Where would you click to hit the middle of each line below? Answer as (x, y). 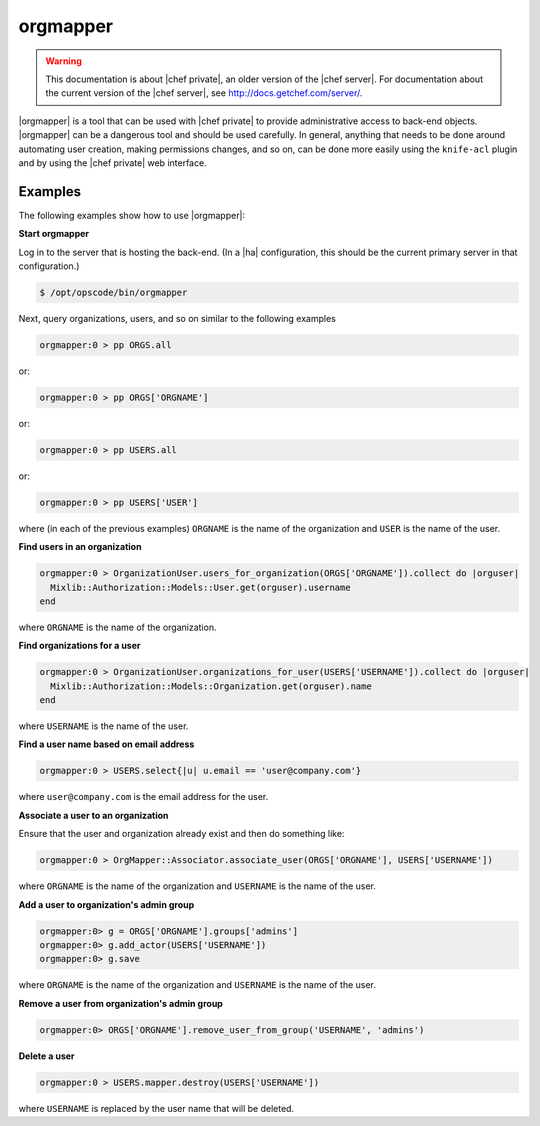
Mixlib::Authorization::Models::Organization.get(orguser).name (211, 686)
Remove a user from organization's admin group (121, 1003)
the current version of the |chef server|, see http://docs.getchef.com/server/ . (204, 93)
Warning (63, 61)
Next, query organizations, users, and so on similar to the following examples (177, 318)
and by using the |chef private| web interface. (112, 162)
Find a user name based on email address (106, 744)
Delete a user (46, 1056)
